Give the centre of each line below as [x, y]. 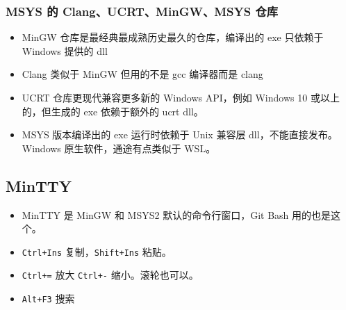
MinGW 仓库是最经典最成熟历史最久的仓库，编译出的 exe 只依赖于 [173, 37]
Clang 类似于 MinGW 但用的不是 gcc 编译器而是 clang [142, 74]
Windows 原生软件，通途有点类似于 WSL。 [119, 148]
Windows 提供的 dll [65, 50]
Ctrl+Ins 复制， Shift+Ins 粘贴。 [97, 251]
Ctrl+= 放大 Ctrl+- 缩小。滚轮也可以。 [110, 275]
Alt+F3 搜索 [48, 299]
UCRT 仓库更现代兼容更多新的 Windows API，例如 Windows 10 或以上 [181, 97]
